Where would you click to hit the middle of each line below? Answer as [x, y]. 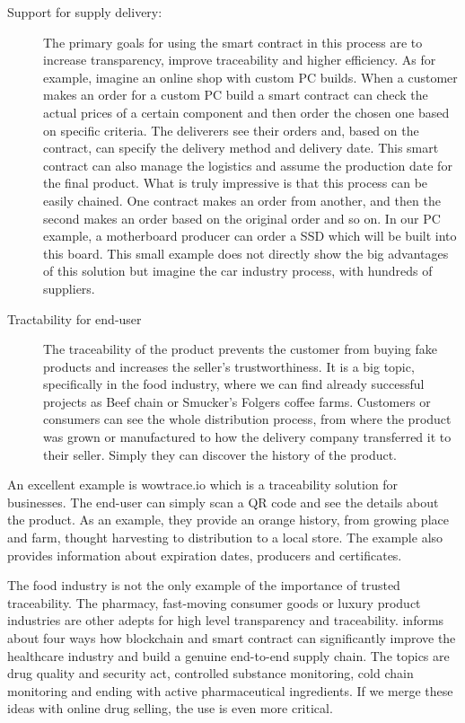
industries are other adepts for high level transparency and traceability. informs [226, 620]
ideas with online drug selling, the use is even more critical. [170, 708]
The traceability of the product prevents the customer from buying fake [241, 349]
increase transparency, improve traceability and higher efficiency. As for [240, 60]
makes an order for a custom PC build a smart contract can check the [236, 95]
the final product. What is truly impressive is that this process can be [236, 183]
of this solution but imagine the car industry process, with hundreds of [238, 271]
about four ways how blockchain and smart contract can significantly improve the [232, 638]
